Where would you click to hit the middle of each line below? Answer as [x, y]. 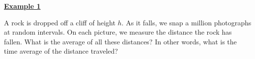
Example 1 [22, 6]
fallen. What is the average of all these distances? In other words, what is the [120, 41]
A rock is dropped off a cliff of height [60, 22]
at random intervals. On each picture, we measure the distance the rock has [118, 32]
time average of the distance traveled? [61, 51]
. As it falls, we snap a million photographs [186, 22]
